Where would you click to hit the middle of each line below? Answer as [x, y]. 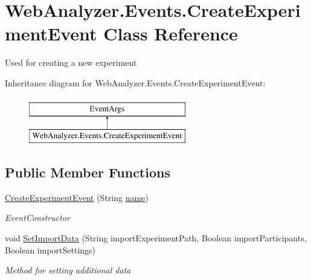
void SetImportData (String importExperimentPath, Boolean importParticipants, [156, 238]
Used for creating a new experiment [71, 62]
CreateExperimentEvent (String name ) [77, 197]
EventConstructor [37, 218]
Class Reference [171, 33]
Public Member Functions [88, 172]
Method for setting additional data [68, 270]
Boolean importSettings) [50, 250]
